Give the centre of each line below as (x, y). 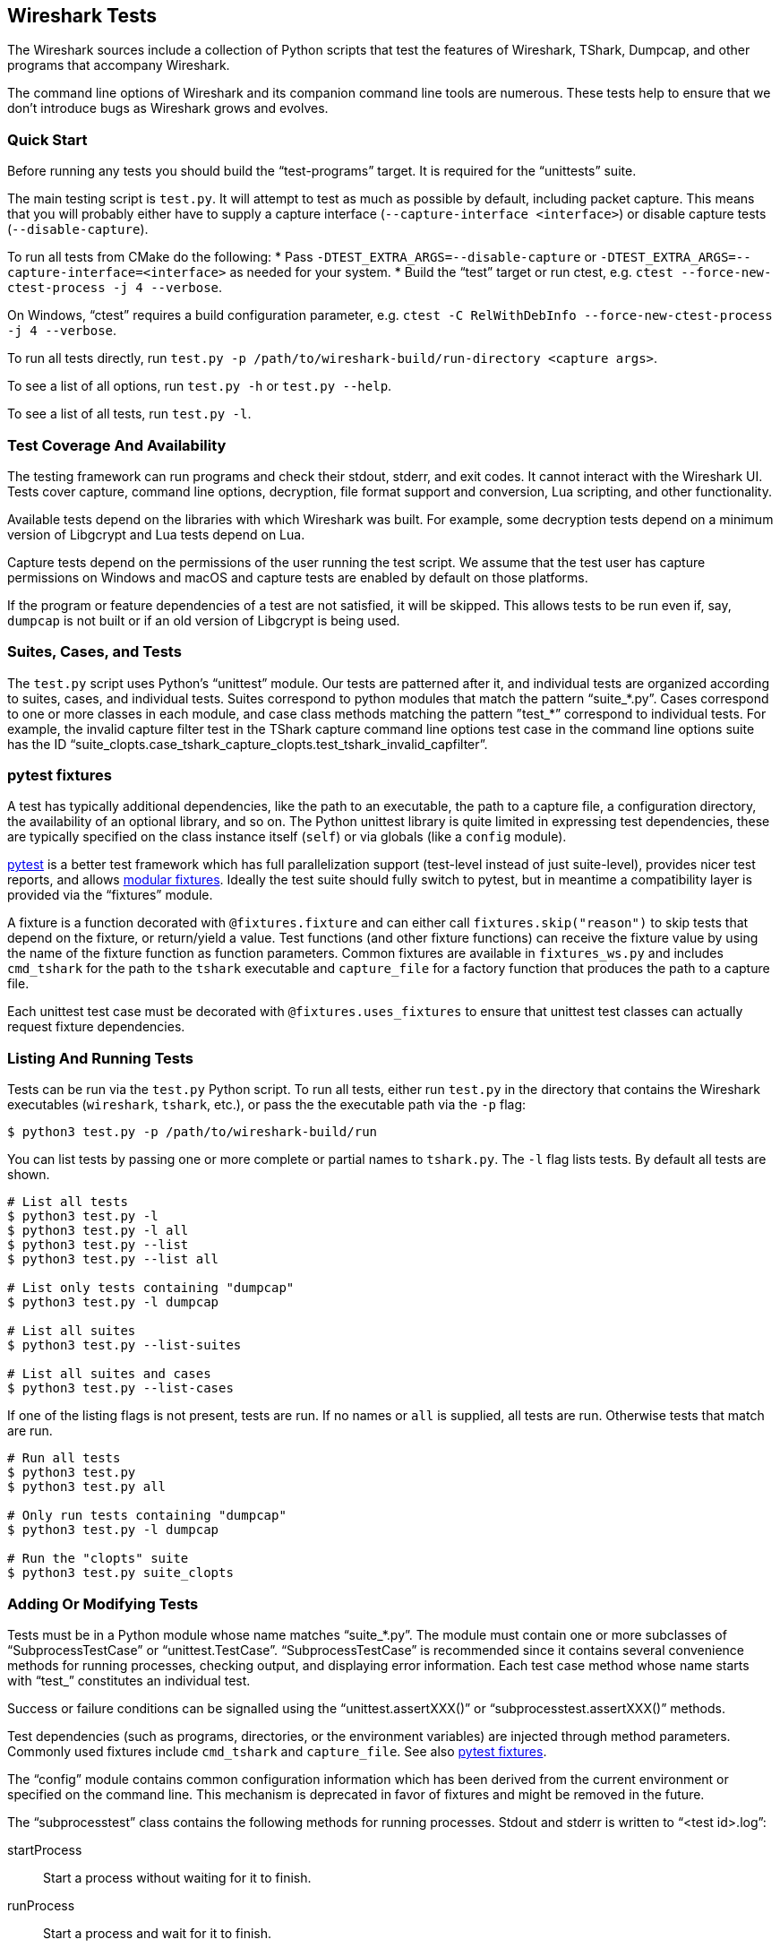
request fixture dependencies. (96, 1027)
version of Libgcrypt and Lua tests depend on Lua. (156, 534)
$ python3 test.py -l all (98, 1231)
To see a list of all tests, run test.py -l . (129, 414)
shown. (29, 1175)
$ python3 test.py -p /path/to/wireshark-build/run (193, 1132)
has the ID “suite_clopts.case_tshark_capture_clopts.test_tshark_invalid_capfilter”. (248, 744)
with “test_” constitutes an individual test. (129, 1680)
